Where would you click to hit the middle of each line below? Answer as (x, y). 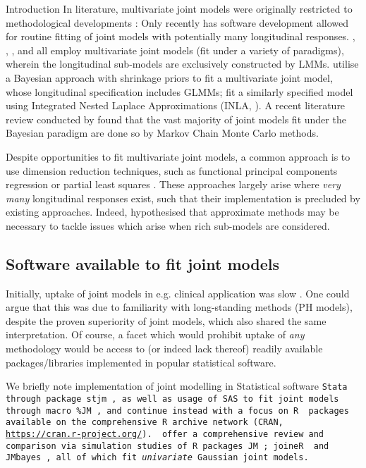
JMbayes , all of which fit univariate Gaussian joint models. (157, 458)
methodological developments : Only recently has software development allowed (177, 22)
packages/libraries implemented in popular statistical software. (141, 362)
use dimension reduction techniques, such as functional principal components (172, 170)
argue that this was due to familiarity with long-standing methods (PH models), (179, 307)
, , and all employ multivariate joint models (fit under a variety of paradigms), (175, 50)
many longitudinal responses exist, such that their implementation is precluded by (183, 198)
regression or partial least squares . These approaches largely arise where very (173, 184)
